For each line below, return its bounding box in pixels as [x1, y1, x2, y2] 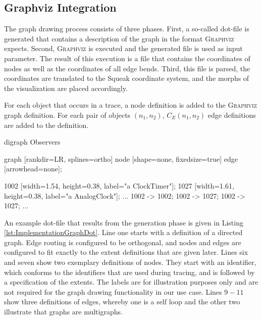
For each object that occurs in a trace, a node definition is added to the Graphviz [4, 100, 257, 110]
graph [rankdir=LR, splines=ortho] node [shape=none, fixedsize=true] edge [4, 153, 238, 164]
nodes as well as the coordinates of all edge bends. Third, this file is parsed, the [4, 63, 250, 73]
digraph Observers [4, 136, 61, 147]
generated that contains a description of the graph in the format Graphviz [4, 33, 234, 43]
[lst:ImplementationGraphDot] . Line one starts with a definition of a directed [4, 227, 243, 238]
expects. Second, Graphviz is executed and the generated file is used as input [4, 43, 243, 54]
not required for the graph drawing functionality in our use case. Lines [4, 286, 222, 297]
